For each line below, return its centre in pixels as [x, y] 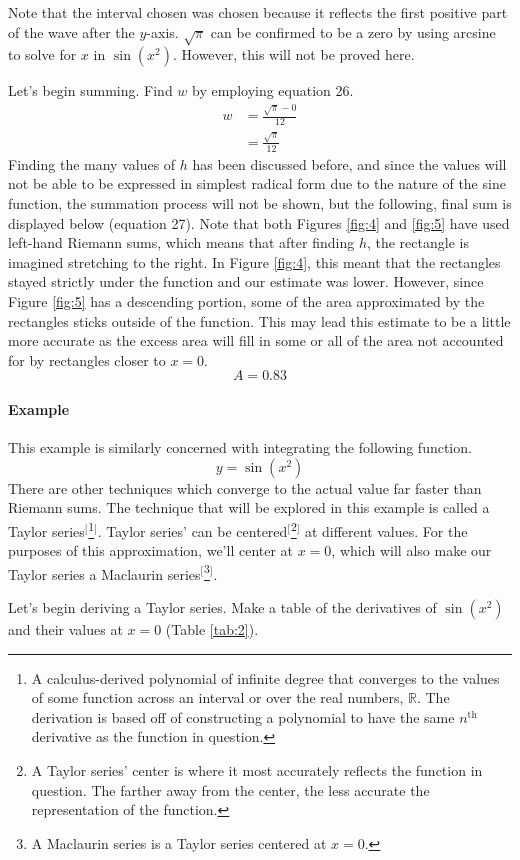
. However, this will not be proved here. [293, 54]
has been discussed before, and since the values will [349, 163]
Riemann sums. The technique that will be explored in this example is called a [249, 507]
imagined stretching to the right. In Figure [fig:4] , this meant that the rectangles [254, 261]
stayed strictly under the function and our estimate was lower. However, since [246, 281]
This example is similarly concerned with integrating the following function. [240, 447]
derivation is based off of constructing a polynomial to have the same [243, 716]
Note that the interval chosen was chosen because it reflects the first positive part [258, 12]
